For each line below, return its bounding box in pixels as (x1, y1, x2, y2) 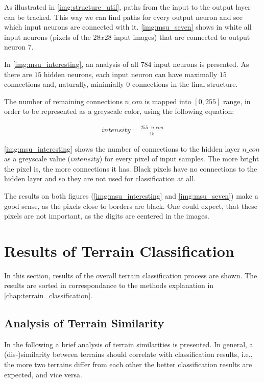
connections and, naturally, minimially (4, 79, 124, 89)
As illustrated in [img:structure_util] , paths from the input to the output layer (4, 2, 251, 12)
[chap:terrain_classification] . (4, 290, 92, 301)
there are (4, 68, 32, 79)
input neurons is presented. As (154, 58, 249, 69)
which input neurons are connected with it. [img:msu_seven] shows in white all (4, 21, 252, 32)
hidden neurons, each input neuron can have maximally (43, 68, 218, 79)
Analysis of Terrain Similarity (4, 315, 164, 331)
